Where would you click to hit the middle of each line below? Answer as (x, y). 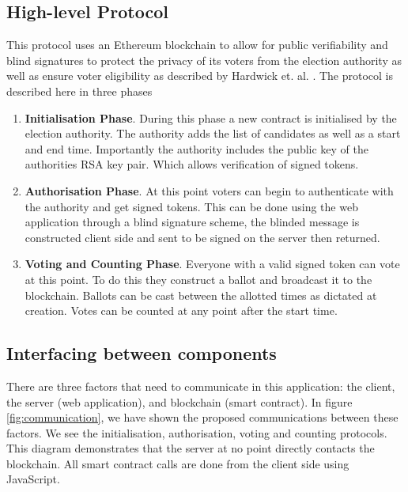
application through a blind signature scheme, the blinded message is (192, 222)
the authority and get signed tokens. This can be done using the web (191, 206)
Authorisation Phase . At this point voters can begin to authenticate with (209, 190)
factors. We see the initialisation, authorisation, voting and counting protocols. (197, 432)
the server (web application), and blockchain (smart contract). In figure (179, 401)
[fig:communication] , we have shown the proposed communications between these (202, 417)
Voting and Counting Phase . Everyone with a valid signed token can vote (212, 264)
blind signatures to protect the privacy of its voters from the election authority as (204, 60)
